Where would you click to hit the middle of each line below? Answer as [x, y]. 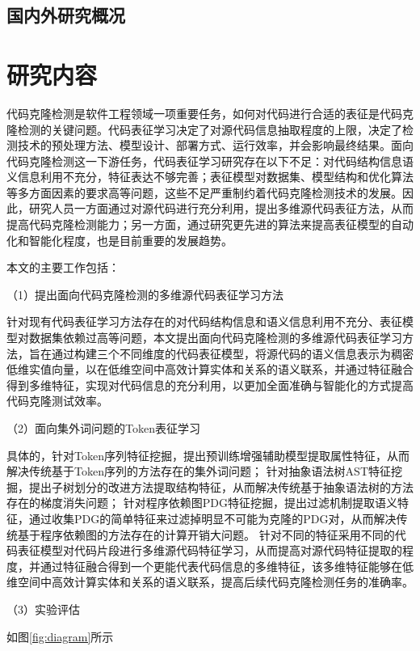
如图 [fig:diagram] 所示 [60, 636]
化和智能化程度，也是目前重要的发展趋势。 [120, 240]
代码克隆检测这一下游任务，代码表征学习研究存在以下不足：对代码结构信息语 [210, 161]
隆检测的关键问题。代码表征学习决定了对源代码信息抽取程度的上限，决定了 [204, 129]
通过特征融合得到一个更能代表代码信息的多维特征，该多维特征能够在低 [227, 566]
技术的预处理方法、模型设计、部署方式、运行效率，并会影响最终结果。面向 [215, 145]
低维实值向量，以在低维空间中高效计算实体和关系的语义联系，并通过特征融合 [210, 369]
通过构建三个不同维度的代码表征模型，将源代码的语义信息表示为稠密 [232, 353]
